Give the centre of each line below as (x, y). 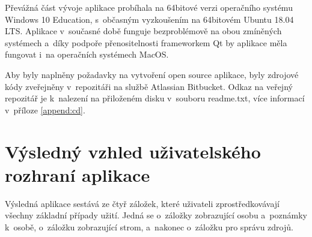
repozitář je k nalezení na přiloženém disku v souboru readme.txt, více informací (155, 98)
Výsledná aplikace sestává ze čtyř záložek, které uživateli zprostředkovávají (142, 203)
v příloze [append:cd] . (45, 109)
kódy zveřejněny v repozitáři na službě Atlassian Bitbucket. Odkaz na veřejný (149, 86)
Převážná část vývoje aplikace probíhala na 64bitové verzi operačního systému (149, 7)
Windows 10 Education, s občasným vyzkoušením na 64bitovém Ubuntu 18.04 (149, 19)
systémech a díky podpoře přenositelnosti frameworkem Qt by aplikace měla (146, 42)
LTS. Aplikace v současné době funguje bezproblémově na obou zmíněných (143, 31)
